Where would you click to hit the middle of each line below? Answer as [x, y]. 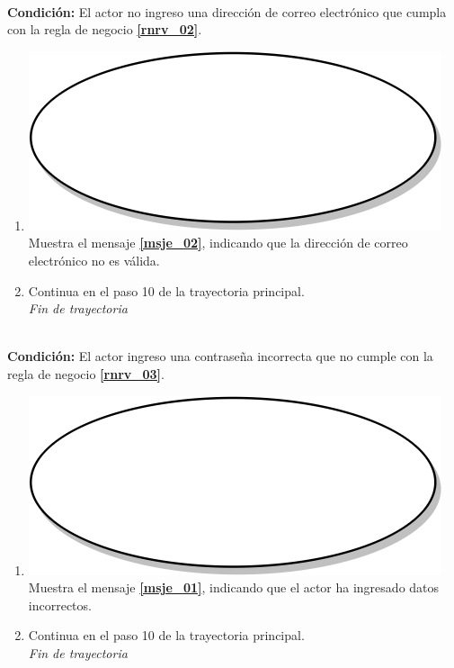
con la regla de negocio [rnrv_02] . [105, 29]
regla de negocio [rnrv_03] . [86, 373]
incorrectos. [60, 605]
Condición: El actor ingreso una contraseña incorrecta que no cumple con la [220, 356]
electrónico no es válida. [94, 260]
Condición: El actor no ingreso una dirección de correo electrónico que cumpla [227, 11]
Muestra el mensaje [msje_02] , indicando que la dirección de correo [218, 243]
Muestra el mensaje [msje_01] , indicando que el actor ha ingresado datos [234, 587]
